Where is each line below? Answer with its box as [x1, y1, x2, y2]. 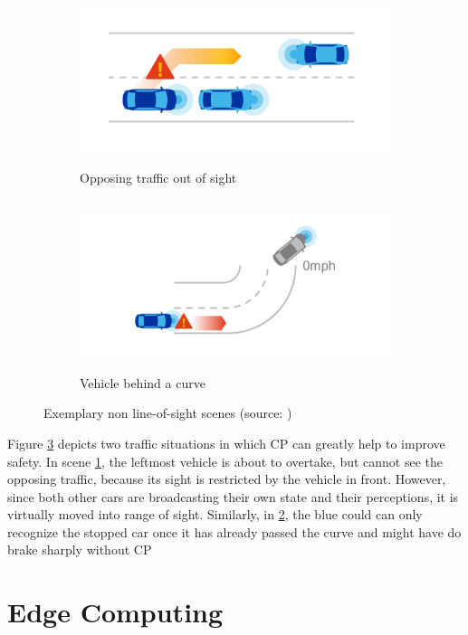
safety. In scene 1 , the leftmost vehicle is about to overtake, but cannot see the [7, 451, 444, 470]
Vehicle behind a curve [80, 373, 205, 392]
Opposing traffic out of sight [80, 167, 237, 186]
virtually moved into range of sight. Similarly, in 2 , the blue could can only [7, 505, 423, 524]
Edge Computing [7, 593, 224, 630]
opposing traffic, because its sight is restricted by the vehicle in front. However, [7, 469, 446, 488]
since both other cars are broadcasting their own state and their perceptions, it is [7, 487, 459, 506]
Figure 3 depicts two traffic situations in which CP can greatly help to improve [7, 433, 445, 452]
